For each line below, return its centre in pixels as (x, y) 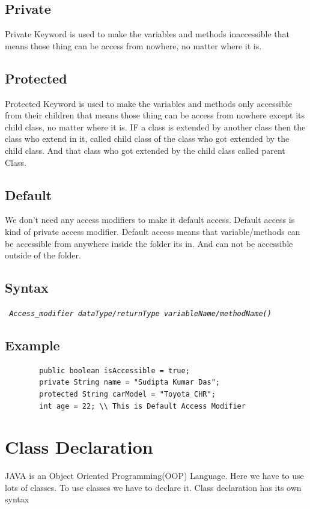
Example (32, 345)
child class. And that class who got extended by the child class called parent (145, 150)
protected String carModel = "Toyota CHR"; (127, 394)
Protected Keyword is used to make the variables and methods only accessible (148, 103)
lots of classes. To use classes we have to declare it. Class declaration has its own (153, 487)
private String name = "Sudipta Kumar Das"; (129, 383)
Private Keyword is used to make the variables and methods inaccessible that (147, 34)
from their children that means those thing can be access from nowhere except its (155, 115)
